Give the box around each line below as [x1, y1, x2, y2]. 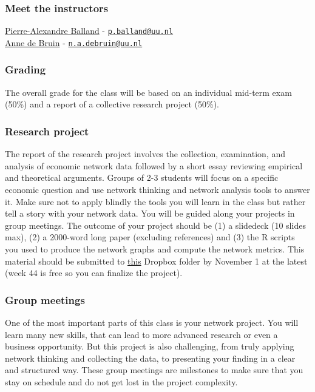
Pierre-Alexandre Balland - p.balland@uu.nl [5, 24, 174, 37]
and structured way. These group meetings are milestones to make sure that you [5, 363, 303, 376]
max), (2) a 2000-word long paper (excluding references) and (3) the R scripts [5, 231, 295, 243]
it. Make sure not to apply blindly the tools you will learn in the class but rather [5, 195, 306, 208]
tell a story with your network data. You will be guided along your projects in [5, 207, 295, 220]
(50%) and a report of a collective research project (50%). [5, 98, 219, 110]
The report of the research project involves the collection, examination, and [5, 147, 285, 160]
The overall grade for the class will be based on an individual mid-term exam [5, 86, 292, 98]
